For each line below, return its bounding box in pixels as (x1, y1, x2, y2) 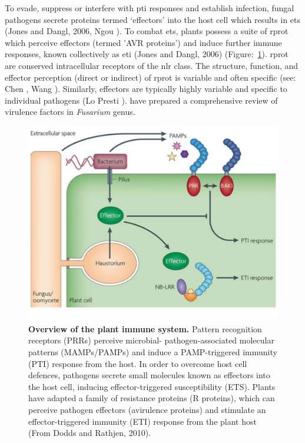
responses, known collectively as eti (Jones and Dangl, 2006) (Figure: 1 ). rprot (5, 48, 289, 60)
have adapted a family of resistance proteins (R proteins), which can (28, 392, 275, 404)
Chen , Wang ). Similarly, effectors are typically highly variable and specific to (5, 82, 287, 95)
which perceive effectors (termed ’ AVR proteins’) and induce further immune (5, 36, 282, 48)
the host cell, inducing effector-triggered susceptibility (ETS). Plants (28, 380, 276, 392)
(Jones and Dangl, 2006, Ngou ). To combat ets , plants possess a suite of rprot (5, 25, 289, 37)
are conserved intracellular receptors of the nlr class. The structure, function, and (5, 59, 299, 71)
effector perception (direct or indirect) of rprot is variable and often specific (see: (5, 71, 296, 83)
